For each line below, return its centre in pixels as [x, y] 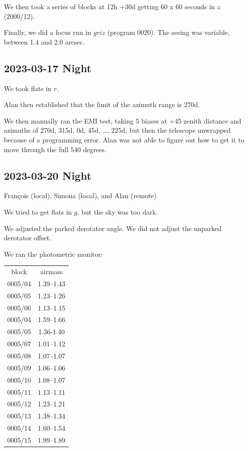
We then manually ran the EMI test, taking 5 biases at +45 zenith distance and [123, 120]
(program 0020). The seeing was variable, [168, 32]
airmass [52, 272]
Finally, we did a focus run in [48, 32]
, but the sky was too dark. [117, 211]
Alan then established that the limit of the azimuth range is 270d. [102, 104]
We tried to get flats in [38, 211]
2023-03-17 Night [48, 68]
